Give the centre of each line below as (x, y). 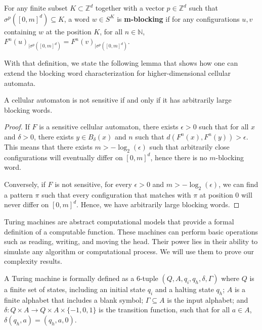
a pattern (18, 194)
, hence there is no (179, 157)
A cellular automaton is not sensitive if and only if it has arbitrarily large (118, 100)
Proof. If (17, 127)
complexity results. (33, 261)
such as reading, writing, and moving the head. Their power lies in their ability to (131, 241)
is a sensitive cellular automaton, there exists (109, 127)
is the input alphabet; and (208, 299)
